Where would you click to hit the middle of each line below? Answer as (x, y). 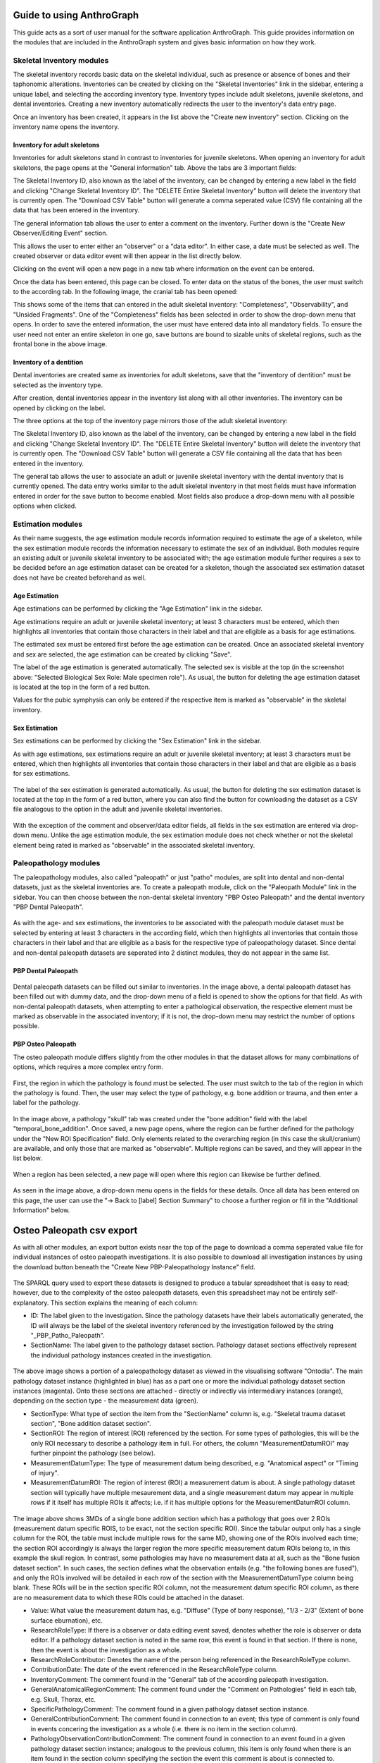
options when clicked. (45, 506)
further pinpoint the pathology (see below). (93, 1453)
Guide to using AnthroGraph (76, 15)
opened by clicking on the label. (59, 408)
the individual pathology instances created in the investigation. (121, 1355)
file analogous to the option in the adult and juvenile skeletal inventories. (118, 809)
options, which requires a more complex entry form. (88, 1067)
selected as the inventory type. (58, 385)
